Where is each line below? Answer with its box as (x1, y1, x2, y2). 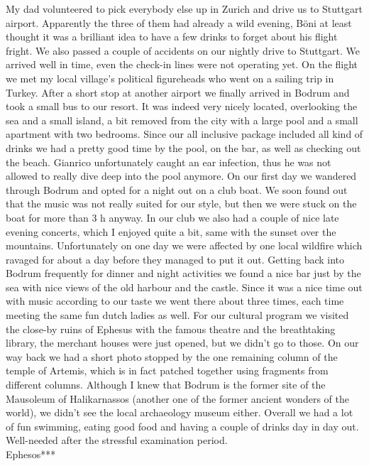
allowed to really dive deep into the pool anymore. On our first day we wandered (6, 168, 357, 183)
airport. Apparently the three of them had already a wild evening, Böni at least (6, 15, 352, 30)
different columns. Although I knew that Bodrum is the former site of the (6, 377, 326, 392)
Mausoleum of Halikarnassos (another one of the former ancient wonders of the (6, 391, 349, 406)
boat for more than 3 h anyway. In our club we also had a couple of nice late (6, 210, 339, 224)
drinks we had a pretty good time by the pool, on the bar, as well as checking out (6, 140, 361, 155)
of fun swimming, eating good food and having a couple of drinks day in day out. (6, 418, 359, 433)
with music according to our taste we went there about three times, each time (6, 293, 344, 308)
